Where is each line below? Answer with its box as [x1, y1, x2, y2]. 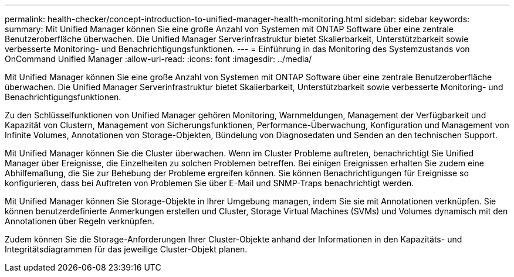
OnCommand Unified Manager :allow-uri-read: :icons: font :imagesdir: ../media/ [5, 54, 312, 64]
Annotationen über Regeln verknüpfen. [5, 216, 154, 226]
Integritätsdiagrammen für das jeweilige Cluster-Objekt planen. [5, 244, 248, 254]
